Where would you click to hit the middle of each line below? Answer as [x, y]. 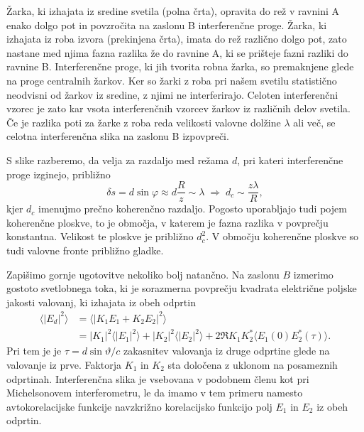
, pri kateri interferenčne [290, 160]
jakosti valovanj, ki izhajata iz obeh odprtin [101, 302]
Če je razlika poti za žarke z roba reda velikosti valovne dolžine [144, 122]
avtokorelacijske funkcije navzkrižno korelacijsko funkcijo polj [139, 406]
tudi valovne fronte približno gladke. [85, 250]
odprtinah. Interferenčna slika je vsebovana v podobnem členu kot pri [158, 378]
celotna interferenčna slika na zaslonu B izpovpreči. [118, 136]
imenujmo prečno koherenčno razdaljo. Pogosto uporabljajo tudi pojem [193, 209]
